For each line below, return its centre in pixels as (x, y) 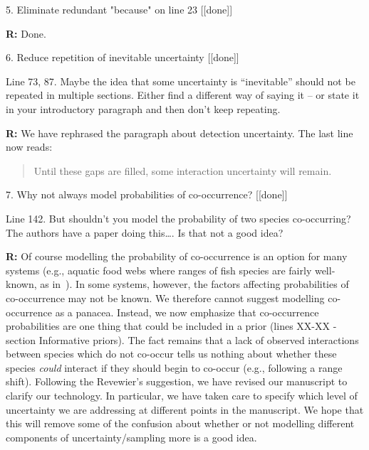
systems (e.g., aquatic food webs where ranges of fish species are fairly (159, 270)
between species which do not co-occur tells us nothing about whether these (171, 354)
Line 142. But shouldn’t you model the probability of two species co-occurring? (178, 218)
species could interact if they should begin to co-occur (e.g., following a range (174, 367)
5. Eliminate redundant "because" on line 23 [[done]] (119, 9)
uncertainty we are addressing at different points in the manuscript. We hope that (185, 409)
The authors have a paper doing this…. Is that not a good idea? (145, 232)
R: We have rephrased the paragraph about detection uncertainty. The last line (180, 133)
